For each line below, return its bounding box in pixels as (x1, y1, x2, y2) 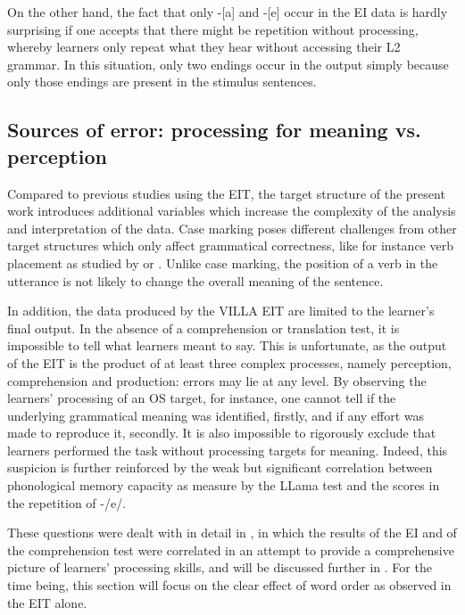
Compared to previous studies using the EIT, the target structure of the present (7, 184, 445, 202)
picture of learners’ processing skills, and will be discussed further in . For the (7, 558, 432, 577)
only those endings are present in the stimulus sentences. (7, 72, 317, 91)
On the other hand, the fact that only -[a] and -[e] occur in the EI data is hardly (7, 3, 448, 20)
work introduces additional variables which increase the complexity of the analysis (7, 201, 456, 220)
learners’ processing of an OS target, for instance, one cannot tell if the (7, 389, 396, 407)
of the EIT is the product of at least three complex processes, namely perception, (7, 353, 452, 372)
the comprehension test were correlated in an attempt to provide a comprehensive (7, 540, 454, 559)
